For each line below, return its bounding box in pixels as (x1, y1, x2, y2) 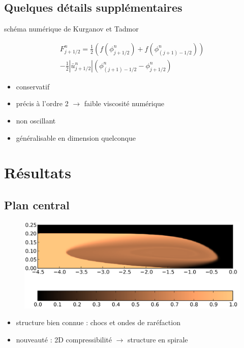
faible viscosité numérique (84, 98, 165, 109)
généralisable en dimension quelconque (16, 132, 136, 143)
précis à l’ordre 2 (16, 98, 69, 109)
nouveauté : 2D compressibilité (16, 334, 112, 344)
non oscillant (16, 115, 56, 126)
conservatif (16, 81, 50, 91)
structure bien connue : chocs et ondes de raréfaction (16, 317, 180, 328)
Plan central (4, 197, 70, 212)
